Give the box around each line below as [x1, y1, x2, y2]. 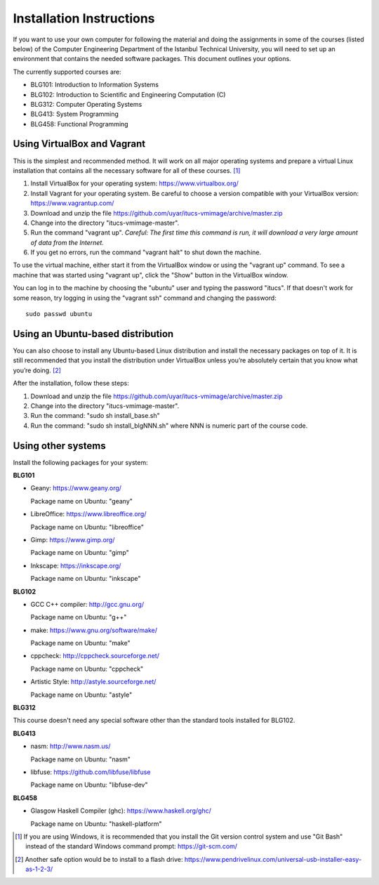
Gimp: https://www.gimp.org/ [30, 535, 115, 544]
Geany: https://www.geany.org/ [30, 484, 122, 492]
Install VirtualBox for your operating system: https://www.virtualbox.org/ [30, 179, 239, 188]
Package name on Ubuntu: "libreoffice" [30, 523, 144, 531]
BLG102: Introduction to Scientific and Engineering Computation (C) [30, 90, 226, 98]
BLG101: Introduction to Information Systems [30, 81, 159, 89]
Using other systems [13, 440, 106, 452]
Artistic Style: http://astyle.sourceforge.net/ [30, 678, 157, 686]
